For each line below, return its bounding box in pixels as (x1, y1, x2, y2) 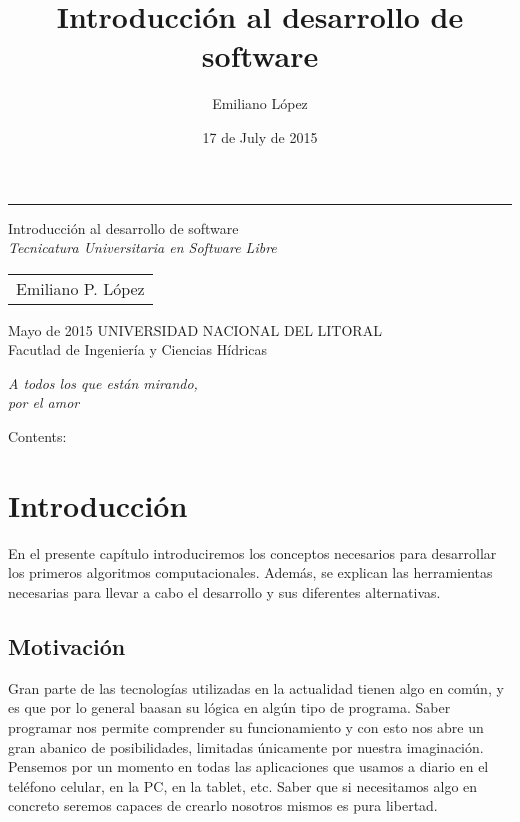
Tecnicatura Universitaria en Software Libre (8, 237, 277, 258)
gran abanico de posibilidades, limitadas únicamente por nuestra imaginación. (8, 736, 484, 757)
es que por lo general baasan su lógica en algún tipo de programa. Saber (8, 697, 451, 718)
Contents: (8, 426, 67, 447)
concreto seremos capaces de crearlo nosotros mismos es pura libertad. (8, 795, 438, 816)
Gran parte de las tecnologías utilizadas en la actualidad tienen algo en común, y (8, 677, 504, 698)
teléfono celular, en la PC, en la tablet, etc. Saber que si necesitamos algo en (8, 775, 478, 796)
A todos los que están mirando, (8, 372, 198, 393)
